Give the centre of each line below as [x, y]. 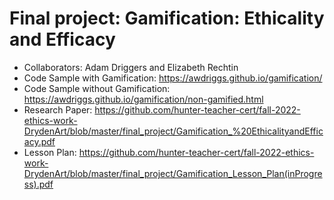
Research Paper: [58, 109]
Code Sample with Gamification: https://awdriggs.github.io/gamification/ [173, 78]
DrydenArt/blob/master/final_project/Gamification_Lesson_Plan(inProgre [173, 173]
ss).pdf [38, 184]
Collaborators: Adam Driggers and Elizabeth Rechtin [131, 67]
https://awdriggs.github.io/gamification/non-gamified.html [143, 99]
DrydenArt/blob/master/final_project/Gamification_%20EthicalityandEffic [173, 131]
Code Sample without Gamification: [97, 88]
